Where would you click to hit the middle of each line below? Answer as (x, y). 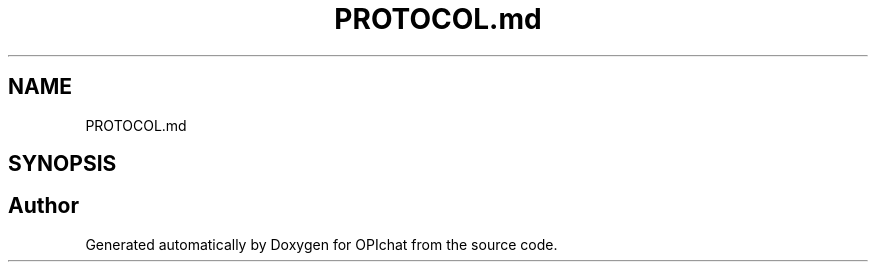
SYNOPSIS (62, 164)
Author (43, 206)
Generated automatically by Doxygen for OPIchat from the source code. (321, 244)
